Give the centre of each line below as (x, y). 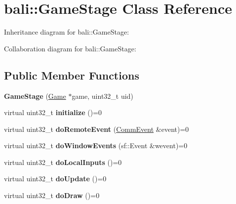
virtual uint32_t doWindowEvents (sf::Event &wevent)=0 (96, 145)
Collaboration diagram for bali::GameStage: (70, 48)
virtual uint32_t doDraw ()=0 (52, 195)
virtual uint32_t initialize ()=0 (53, 112)
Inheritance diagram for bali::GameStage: (67, 32)
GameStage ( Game (35, 96)
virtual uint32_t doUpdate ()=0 (55, 179)
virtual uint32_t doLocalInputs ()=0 (63, 162)
